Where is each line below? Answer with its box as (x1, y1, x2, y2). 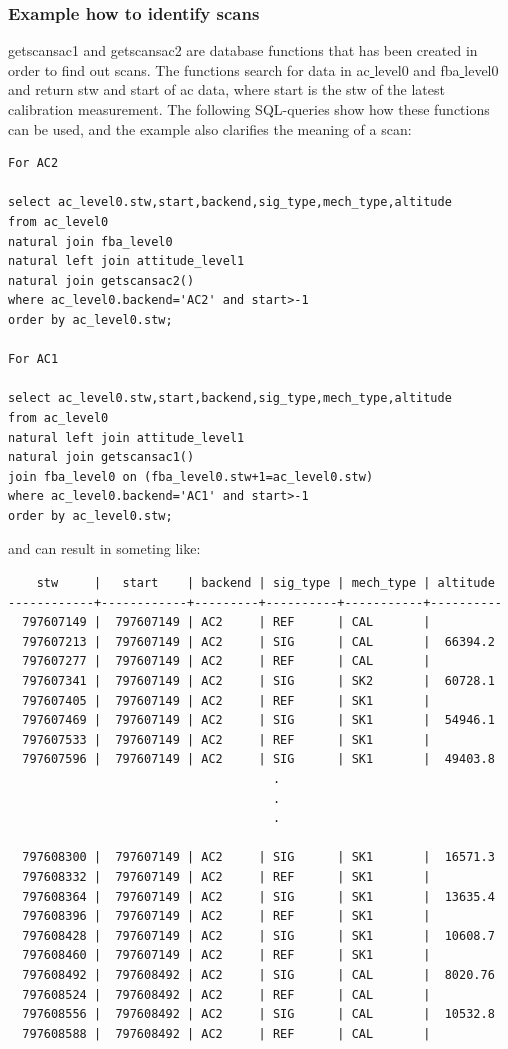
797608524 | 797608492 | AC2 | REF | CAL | (22, 987, 431, 1002)
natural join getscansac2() (8, 273, 195, 288)
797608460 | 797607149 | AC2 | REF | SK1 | (22, 948, 431, 963)
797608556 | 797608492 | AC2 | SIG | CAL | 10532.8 (22, 1007, 495, 1022)
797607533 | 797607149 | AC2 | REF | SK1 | (22, 732, 431, 747)
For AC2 (8, 156, 59, 171)
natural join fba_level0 (8, 234, 173, 249)
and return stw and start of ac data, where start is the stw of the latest (8, 79, 445, 100)
